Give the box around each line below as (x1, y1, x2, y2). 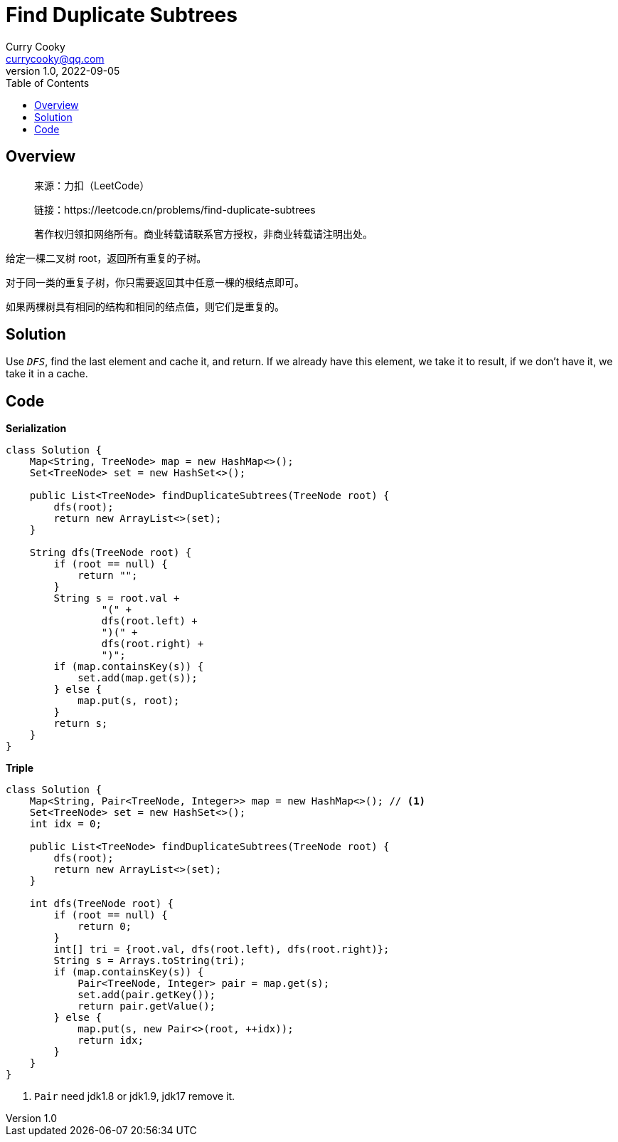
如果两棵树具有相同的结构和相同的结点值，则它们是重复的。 (6, 300, 284, 313)
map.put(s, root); (78, 695, 180, 707)
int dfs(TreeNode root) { (29, 898, 174, 910)
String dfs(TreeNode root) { (29, 547, 192, 559)
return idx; (78, 1034, 144, 1047)
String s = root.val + (53, 592, 180, 604)
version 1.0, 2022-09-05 (6, 64, 120, 77)
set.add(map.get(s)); (78, 672, 198, 684)
